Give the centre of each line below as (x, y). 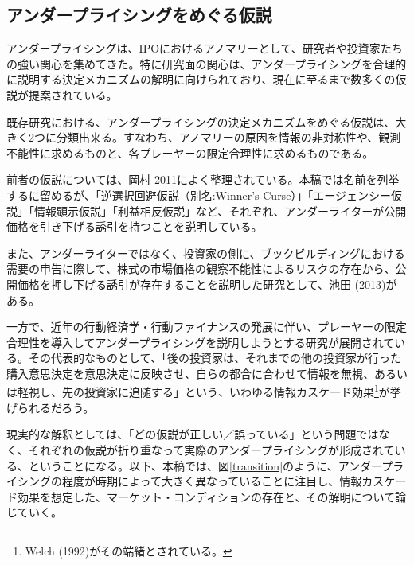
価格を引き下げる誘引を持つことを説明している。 (135, 226)
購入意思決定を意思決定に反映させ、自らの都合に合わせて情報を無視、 (190, 373)
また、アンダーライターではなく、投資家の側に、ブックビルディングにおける (206, 253)
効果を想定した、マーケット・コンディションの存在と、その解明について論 (212, 496)
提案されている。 (73, 94)
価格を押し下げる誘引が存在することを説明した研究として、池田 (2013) (201, 284)
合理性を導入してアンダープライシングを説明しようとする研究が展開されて (201, 342)
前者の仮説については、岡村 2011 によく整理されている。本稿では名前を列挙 (203, 179)
